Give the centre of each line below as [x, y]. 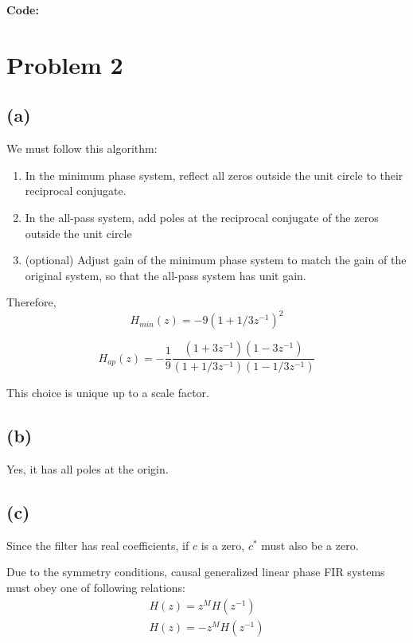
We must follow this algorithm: [82, 148]
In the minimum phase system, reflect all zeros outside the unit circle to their [214, 175]
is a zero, [223, 545]
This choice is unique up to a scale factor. [108, 393]
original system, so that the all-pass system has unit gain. [166, 275]
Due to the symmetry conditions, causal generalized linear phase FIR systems [196, 572]
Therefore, [31, 302]
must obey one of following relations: [96, 588]
